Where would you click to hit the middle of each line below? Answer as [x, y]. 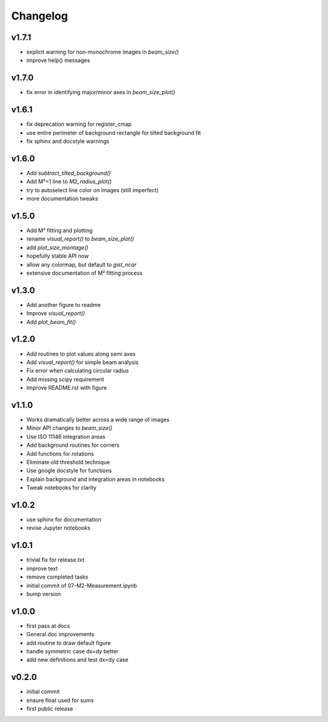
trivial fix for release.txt [55, 560]
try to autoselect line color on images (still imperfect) [93, 190]
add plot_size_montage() [57, 247]
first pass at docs [48, 625]
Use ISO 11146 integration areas [66, 436]
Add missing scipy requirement [65, 379]
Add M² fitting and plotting [60, 230]
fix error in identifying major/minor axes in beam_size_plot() [101, 92]
